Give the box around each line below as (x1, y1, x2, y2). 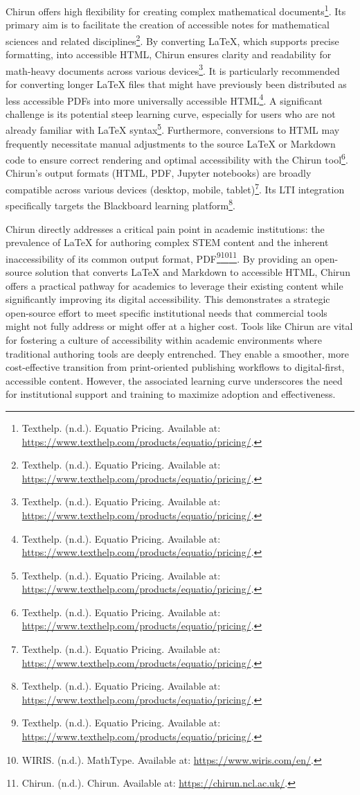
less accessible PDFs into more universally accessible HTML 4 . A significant (6, 91, 323, 107)
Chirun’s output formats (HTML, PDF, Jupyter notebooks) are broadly (6, 166, 312, 180)
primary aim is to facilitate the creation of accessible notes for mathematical (6, 17, 330, 32)
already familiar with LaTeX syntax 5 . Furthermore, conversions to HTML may (6, 121, 340, 137)
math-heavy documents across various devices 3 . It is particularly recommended (6, 61, 340, 78)
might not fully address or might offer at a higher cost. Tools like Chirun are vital (6, 319, 353, 333)
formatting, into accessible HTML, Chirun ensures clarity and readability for (6, 47, 332, 62)
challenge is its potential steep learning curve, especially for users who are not (6, 106, 336, 121)
